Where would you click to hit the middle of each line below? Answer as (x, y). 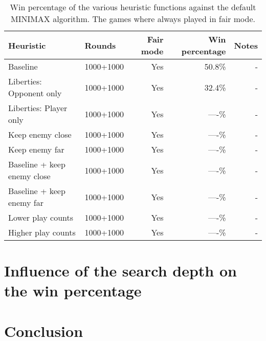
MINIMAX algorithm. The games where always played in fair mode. (133, 19)
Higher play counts (42, 232)
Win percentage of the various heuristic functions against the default (133, 7)
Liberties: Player (38, 108)
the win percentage (73, 291)
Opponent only (35, 93)
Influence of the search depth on (120, 271)
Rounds (100, 45)
